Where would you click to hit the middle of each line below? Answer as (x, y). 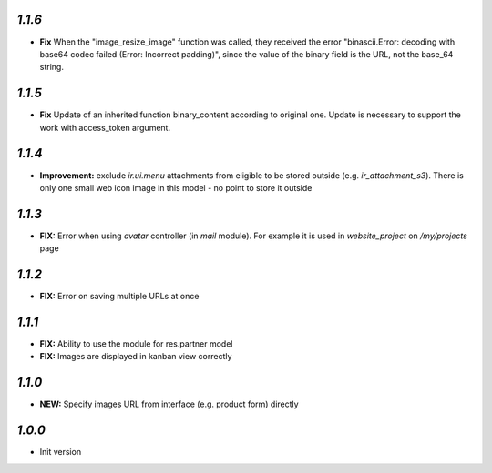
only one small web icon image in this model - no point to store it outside (176, 187)
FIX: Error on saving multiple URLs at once (119, 297)
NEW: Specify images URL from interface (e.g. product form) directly (169, 404)
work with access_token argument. (105, 127)
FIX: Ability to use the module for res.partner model (136, 344)
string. (51, 67)
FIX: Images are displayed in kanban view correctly (136, 357)
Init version (61, 452)
